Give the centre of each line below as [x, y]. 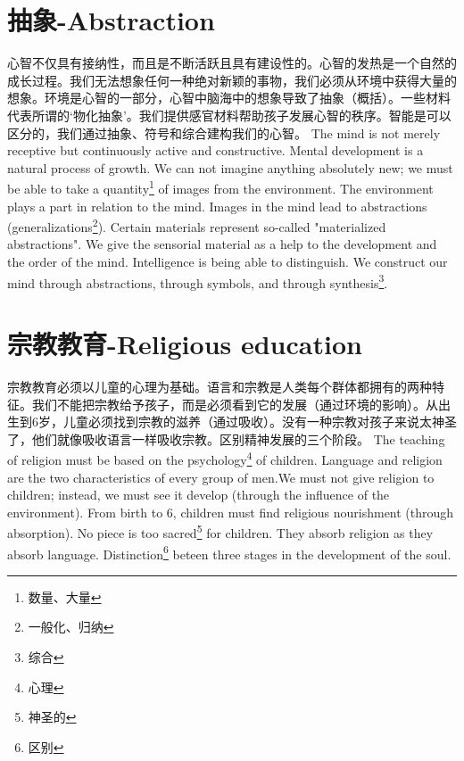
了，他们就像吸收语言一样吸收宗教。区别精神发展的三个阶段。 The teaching [226, 438]
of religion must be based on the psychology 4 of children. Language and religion [225, 458]
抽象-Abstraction [111, 20]
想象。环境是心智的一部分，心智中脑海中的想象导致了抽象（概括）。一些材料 [229, 98]
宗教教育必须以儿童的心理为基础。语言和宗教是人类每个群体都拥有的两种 [220, 386]
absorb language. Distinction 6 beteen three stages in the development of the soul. [229, 552]
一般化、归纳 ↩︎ [71, 627]
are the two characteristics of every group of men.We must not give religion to [221, 477]
